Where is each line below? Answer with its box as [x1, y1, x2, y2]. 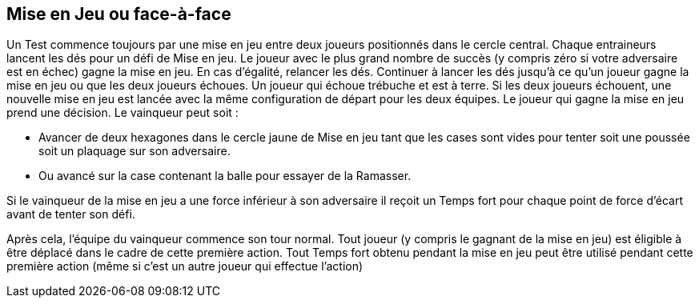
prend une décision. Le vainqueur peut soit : [6, 106, 239, 120]
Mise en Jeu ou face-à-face [6, 4, 231, 24]
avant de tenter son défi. [6, 207, 135, 222]
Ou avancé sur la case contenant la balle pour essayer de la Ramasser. [38, 169, 412, 183]
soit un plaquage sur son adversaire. [38, 144, 231, 158]
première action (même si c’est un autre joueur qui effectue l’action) [6, 259, 364, 274]
